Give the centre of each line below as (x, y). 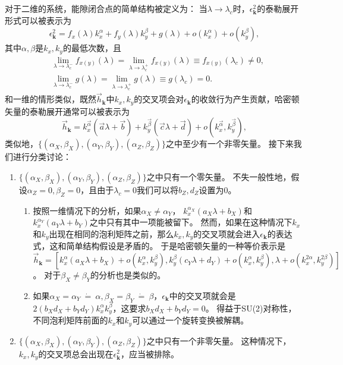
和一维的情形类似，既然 (51, 99)
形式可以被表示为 (38, 20)
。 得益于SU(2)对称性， (251, 308)
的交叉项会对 (159, 99)
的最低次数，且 (92, 48)
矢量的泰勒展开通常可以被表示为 (67, 111)
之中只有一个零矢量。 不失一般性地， (219, 177)
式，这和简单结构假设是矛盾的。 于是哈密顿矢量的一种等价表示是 (159, 246)
